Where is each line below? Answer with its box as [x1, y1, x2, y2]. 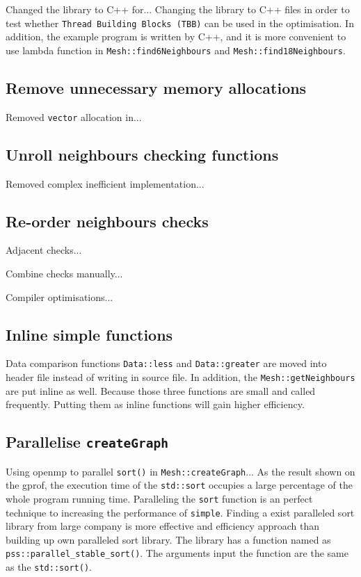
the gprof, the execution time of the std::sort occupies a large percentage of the [6, 478, 353, 492]
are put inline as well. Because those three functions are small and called [6, 383, 316, 398]
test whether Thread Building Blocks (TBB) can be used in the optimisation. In [6, 15, 354, 30]
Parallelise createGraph [6, 431, 168, 453]
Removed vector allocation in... [6, 109, 142, 124]
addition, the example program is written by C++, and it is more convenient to [6, 29, 346, 44]
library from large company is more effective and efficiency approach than [6, 519, 320, 533]
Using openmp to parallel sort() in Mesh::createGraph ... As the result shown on [6, 464, 355, 478]
